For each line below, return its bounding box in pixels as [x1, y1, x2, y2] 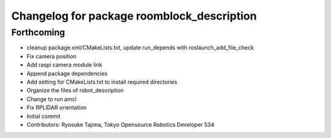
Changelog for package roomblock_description [11, 9, 257, 23]
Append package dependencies [26, 70, 108, 77]
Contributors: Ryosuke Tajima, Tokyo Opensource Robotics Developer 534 [26, 121, 215, 128]
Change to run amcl [26, 95, 77, 103]
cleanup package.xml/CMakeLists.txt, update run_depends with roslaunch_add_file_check [26, 44, 254, 51]
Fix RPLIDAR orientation [26, 104, 87, 111]
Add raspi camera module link [26, 61, 102, 68]
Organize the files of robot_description [26, 87, 124, 94]
